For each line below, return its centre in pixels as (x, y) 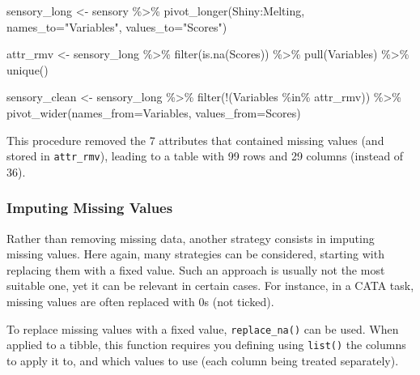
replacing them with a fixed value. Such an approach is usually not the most (196, 269)
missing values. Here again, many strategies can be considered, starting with (195, 254)
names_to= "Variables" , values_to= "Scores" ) (117, 26)
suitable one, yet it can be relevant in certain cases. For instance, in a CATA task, (210, 286)
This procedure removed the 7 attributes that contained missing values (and (195, 140)
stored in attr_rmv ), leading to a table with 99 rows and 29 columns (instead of (205, 156)
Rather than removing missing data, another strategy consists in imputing (191, 238)
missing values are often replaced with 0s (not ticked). (140, 301)
